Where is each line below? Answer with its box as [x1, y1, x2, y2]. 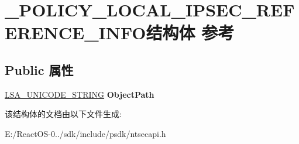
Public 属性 [5, 60, 74, 78]
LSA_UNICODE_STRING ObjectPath [5, 88, 154, 100]
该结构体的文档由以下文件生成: [5, 108, 122, 120]
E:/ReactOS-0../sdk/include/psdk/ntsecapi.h [5, 127, 166, 139]
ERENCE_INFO [5, 20, 146, 44]
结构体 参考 [146, 20, 235, 44]
